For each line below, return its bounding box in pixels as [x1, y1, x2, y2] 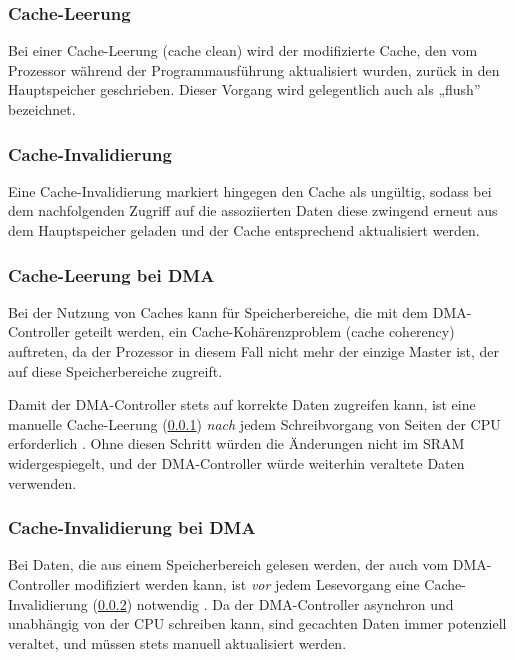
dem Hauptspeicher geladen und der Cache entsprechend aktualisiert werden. [8, 220, 480, 240]
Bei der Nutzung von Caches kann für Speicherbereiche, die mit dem [8, 301, 429, 322]
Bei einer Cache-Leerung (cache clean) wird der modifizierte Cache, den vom [8, 40, 478, 61]
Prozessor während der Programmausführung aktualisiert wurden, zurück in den [8, 59, 500, 80]
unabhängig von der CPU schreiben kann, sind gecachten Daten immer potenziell [8, 613, 507, 634]
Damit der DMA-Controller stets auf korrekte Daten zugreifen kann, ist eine [8, 394, 476, 415]
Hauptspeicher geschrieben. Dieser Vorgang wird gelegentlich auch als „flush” [8, 79, 481, 100]
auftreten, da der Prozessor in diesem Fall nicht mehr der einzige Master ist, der [8, 341, 500, 361]
